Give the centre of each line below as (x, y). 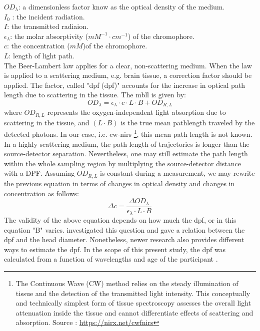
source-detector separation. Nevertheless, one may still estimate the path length (126, 154)
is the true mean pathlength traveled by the (188, 122)
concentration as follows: (41, 193)
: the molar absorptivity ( (49, 36)
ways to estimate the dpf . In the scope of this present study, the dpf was (115, 249)
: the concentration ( (38, 46)
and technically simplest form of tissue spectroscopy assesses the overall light (133, 303)
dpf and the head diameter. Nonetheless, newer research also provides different (124, 239)
